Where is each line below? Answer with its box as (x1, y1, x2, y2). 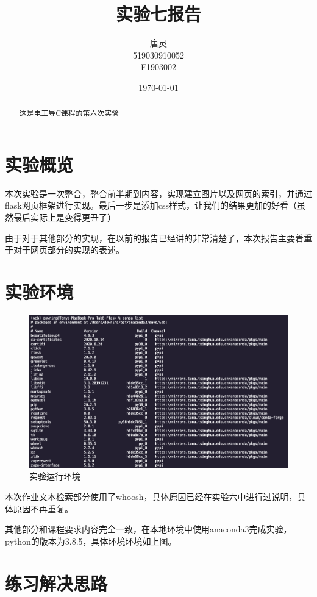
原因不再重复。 (13, 502, 73, 515)
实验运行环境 (29, 470, 80, 482)
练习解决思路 (5, 570, 108, 595)
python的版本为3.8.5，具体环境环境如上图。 (5, 534, 177, 547)
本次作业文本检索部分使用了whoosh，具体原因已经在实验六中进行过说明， (5, 490, 297, 502)
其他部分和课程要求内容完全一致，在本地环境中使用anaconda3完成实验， (5, 523, 292, 535)
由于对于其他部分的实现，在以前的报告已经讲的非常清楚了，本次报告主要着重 (5, 231, 312, 244)
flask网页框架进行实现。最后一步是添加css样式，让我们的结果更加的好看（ (5, 199, 297, 212)
